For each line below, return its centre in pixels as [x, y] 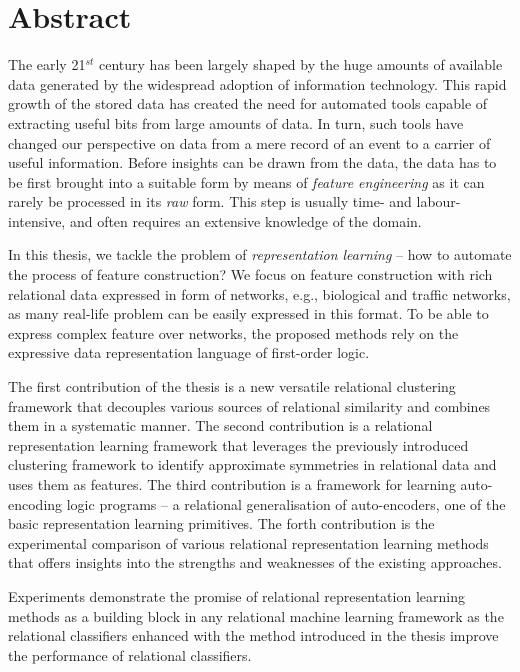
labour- [438, 201]
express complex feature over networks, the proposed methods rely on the [233, 332]
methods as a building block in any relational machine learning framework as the [256, 615]
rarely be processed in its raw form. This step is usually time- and [210, 201]
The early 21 [47, 64]
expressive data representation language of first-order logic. [189, 352]
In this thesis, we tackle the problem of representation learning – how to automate [260, 254]
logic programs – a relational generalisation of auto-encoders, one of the [286, 503]
